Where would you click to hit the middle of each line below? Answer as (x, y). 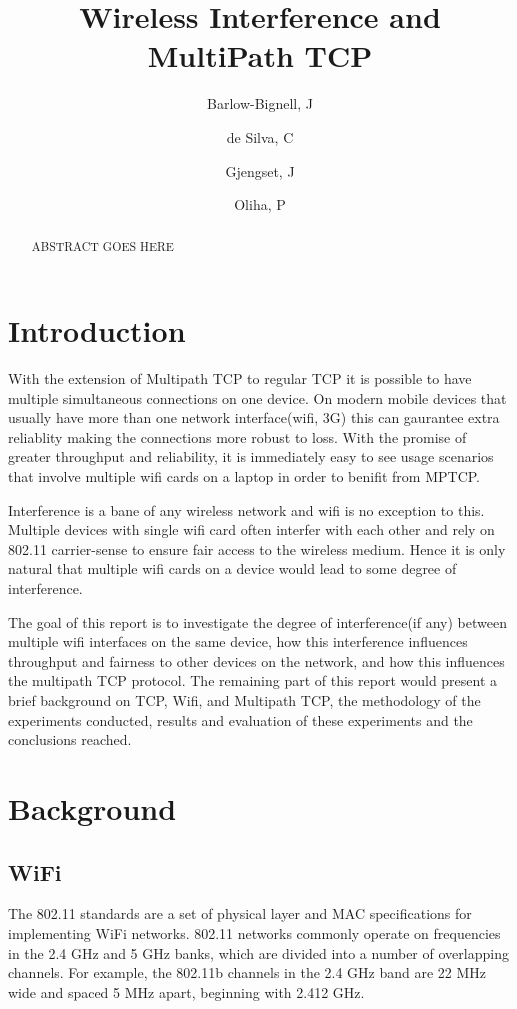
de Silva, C (260, 136)
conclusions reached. (70, 739)
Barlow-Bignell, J (259, 103)
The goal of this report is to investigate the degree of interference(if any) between (257, 621)
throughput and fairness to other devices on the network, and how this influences (256, 660)
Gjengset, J (260, 170)
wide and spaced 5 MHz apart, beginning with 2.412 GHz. (186, 991)
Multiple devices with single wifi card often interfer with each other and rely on (251, 529)
